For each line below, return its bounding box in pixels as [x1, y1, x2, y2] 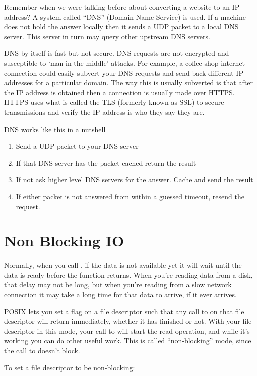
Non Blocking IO [4, 230, 124, 251]
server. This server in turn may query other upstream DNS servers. [4, 31, 210, 41]
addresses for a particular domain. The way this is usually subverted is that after [4, 77, 253, 88]
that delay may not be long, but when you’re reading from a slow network [4, 279, 232, 290]
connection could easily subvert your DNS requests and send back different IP [4, 67, 243, 78]
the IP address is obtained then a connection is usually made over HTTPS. [4, 87, 235, 97]
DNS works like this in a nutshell [4, 123, 106, 134]
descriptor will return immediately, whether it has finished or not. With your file [4, 316, 252, 326]
